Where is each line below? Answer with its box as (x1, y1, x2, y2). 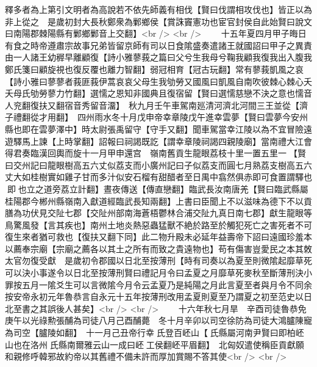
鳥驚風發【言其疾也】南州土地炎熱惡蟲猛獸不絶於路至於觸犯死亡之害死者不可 (5, 218, 312, 231)
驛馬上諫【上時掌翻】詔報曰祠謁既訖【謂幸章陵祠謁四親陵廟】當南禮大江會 (13, 134, 312, 147)
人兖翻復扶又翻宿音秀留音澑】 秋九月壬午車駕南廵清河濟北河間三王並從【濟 (5, 98, 308, 111)
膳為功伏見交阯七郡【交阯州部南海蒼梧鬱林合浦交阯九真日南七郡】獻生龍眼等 (5, 206, 312, 219)
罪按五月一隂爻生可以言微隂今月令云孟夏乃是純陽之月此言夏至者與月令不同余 (5, 278, 312, 291)
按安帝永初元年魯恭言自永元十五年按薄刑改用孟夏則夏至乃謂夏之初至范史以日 (5, 290, 312, 303)
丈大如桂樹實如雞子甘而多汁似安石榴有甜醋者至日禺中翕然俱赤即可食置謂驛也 (5, 170, 312, 183)
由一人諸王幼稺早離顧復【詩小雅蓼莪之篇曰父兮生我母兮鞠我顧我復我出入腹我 (5, 51, 312, 64)
